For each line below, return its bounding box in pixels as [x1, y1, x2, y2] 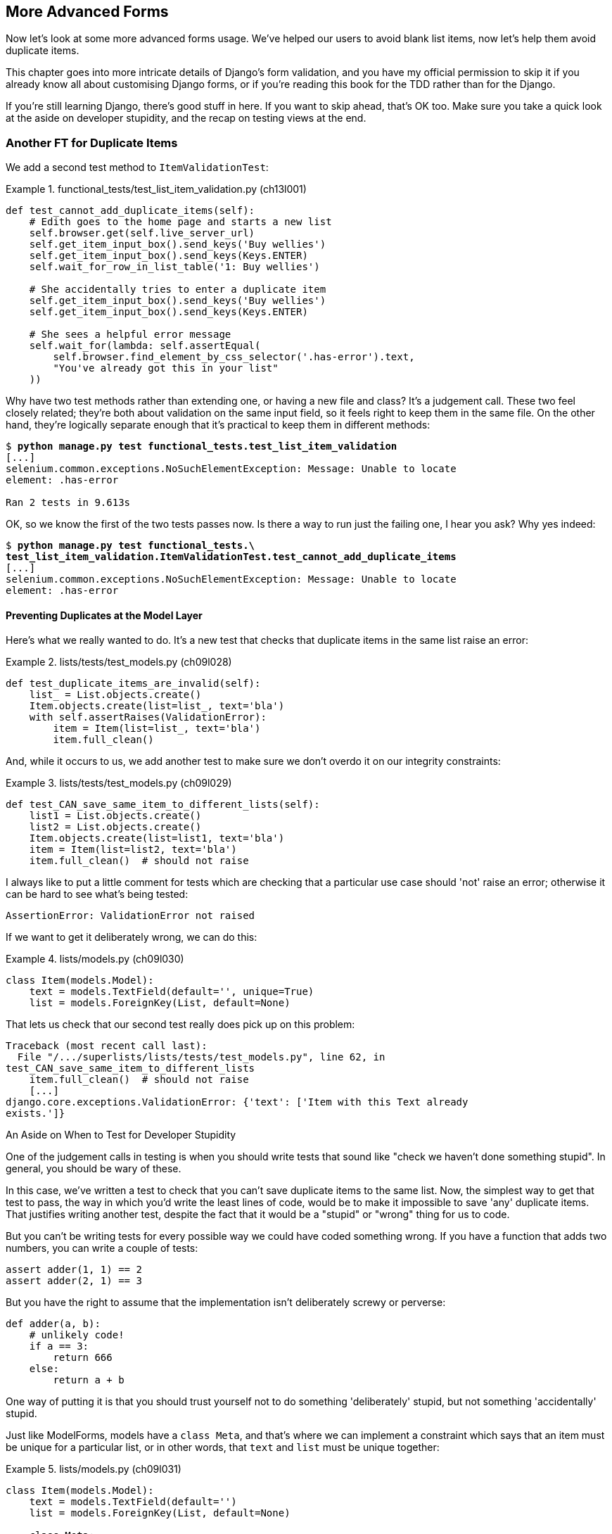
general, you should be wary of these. [6, 1162, 181, 1175]
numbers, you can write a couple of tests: [6, 1242, 198, 1255]
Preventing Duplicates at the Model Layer [6, 609, 203, 621]
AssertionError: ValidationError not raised [6, 910, 255, 922]
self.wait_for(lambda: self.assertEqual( [29, 340, 261, 352]
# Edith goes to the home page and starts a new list [29, 216, 332, 228]
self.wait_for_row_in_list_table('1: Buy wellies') [29, 261, 320, 273]
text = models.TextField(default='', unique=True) [29, 986, 314, 998]
